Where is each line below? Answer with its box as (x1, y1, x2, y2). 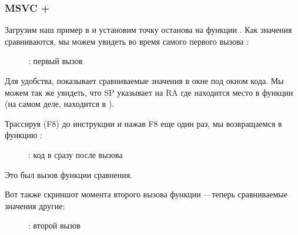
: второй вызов (28, 219, 81, 231)
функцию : (5, 129, 43, 141)
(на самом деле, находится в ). (5, 98, 115, 110)
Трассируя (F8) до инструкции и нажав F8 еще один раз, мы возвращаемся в (5, 117, 282, 129)
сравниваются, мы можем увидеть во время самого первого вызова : (5, 35, 249, 47)
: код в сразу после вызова (28, 148, 123, 160)
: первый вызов (28, 55, 83, 67)
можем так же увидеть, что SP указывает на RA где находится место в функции (5, 86, 293, 98)
